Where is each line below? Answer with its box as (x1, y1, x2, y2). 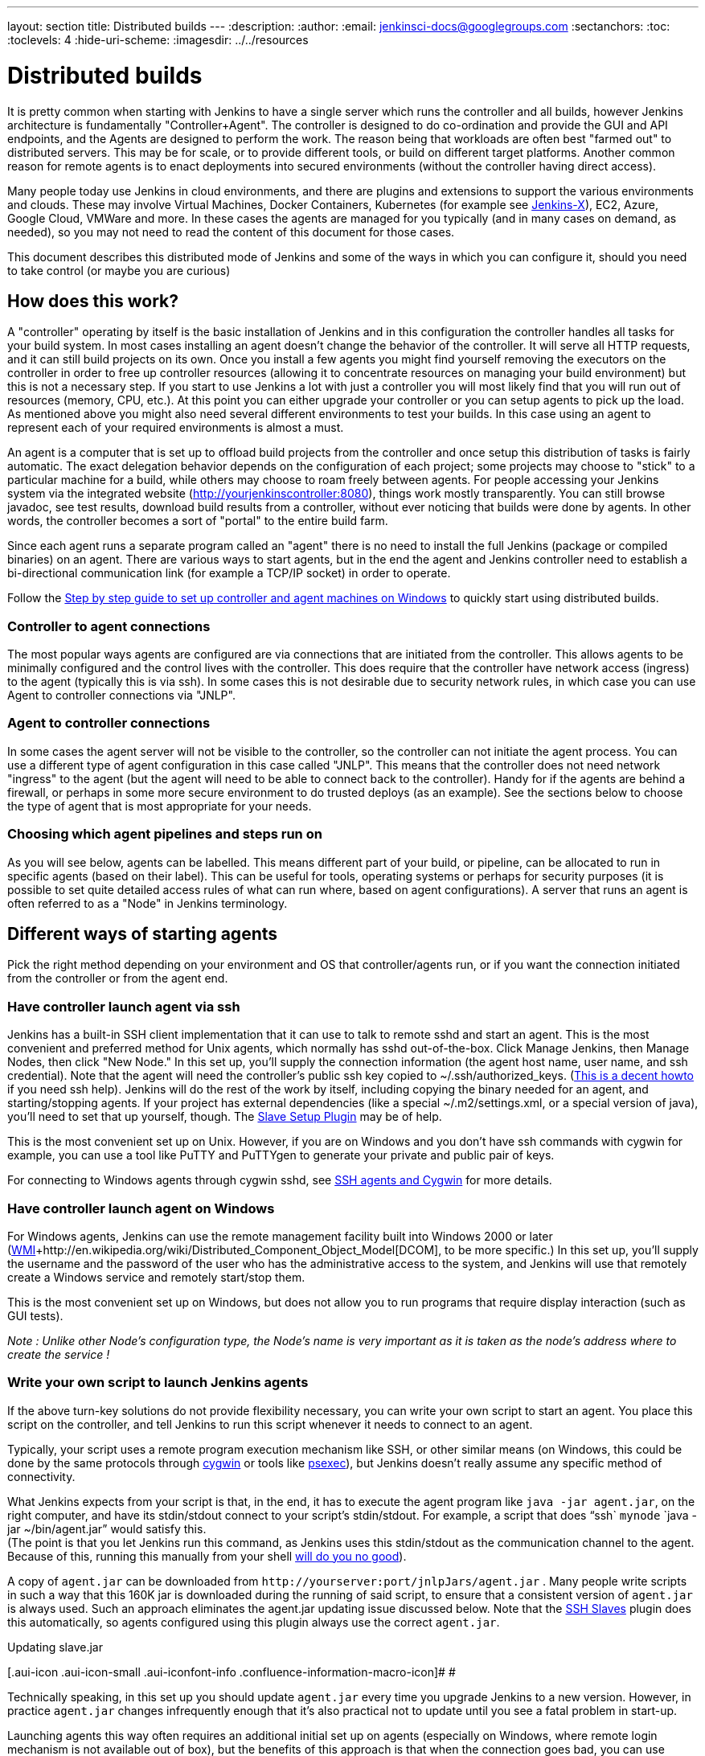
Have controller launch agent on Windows (7, 1200, 275, 1216)
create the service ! (7, 1347, 110, 1361)
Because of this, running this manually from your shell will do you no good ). (7, 1549, 407, 1563)
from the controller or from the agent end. (7, 971, 228, 986)
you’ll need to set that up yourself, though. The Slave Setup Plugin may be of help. (7, 1110, 442, 1124)
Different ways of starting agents (7, 924, 278, 945)
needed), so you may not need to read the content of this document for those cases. (7, 224, 455, 239)
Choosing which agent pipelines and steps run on (7, 826, 322, 843)
